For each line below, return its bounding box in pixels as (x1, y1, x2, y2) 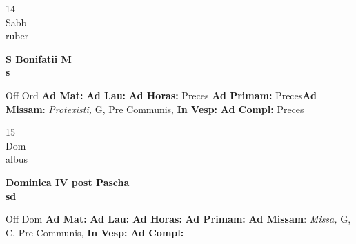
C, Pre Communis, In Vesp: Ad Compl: (6, 225, 184, 239)
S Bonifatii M (6, 51, 72, 65)
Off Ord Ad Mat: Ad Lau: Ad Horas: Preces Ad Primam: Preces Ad (6, 88, 317, 102)
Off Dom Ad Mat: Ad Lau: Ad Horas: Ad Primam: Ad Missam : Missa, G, (6, 212, 351, 226)
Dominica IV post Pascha (6, 174, 130, 189)
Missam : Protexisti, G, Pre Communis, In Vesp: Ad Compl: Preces (6, 101, 304, 116)
